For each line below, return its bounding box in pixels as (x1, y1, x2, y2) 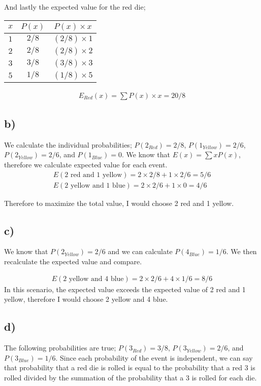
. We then (226, 246, 257, 257)
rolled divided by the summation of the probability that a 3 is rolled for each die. (4, 372, 257, 382)
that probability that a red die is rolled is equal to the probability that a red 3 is (4, 362, 255, 373)
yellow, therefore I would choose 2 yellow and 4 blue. (4, 294, 168, 304)
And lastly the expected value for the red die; (4, 2, 146, 12)
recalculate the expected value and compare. (4, 256, 142, 267)
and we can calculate (108, 246, 173, 257)
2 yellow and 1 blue (64, 182, 125, 189)
